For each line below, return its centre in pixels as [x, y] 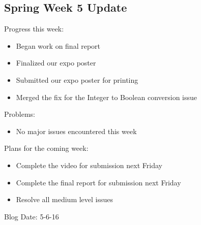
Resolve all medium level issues [65, 199]
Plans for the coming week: [46, 148]
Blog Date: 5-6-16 [32, 216]
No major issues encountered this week [76, 131]
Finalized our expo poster [56, 63]
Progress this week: [34, 29]
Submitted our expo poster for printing [77, 79]
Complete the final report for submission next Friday [98, 182]
